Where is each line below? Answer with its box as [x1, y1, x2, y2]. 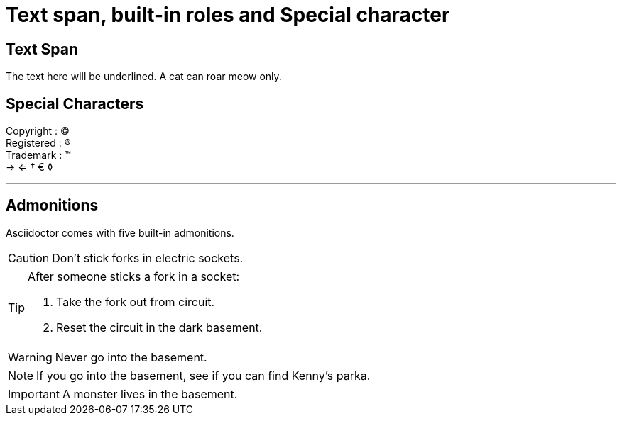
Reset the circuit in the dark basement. [56, 320, 263, 335]
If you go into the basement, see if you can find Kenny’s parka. [36, 368, 371, 383]
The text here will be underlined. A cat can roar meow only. [6, 70, 282, 83]
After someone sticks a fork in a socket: [28, 269, 240, 284]
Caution [8, 250, 50, 265]
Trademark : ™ [6, 149, 71, 162]
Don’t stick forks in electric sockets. [52, 250, 244, 265]
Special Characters [6, 94, 144, 113]
